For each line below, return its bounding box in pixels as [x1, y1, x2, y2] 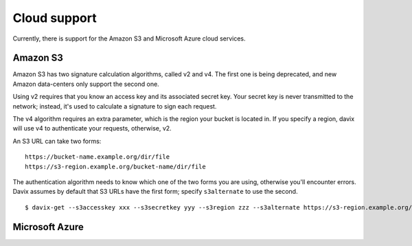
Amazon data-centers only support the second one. [12, 80, 159, 88]
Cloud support [12, 10, 97, 25]
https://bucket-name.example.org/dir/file [25, 153, 170, 161]
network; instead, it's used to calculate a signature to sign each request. [12, 102, 217, 110]
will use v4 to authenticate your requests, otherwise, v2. [12, 124, 172, 133]
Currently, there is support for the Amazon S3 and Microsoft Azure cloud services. [12, 34, 247, 43]
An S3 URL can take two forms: [12, 137, 102, 145]
